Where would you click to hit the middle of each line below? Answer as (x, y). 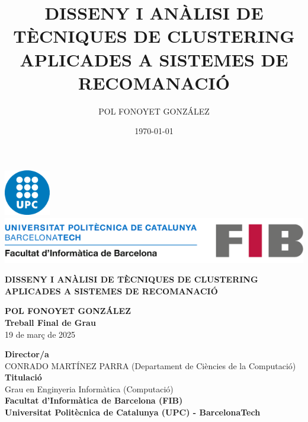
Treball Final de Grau (50, 322)
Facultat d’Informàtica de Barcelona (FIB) (94, 400)
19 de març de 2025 (40, 334)
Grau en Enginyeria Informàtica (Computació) (89, 388)
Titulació (23, 377)
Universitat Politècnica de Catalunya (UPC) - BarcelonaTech (133, 412)
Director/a (27, 354)
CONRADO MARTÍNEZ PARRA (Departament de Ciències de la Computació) (150, 365)
